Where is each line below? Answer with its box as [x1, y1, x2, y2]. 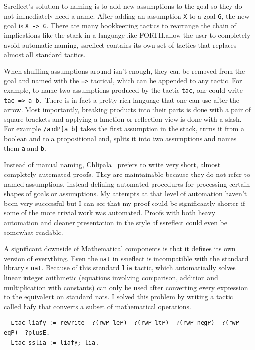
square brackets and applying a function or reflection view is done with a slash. [4, 114, 242, 124]
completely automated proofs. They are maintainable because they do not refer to [4, 169, 250, 179]
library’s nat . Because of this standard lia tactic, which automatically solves [4, 262, 236, 273]
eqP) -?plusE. [4, 329, 50, 336]
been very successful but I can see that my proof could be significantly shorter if [4, 198, 245, 208]
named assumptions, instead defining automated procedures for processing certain [4, 178, 250, 189]
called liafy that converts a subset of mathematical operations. [4, 301, 191, 311]
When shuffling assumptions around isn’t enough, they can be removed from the [4, 65, 245, 76]
